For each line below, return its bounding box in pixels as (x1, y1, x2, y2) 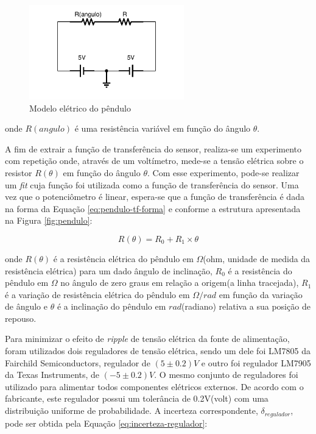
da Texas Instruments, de (5, 368, 100, 381)
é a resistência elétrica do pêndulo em (53, 252, 194, 265)
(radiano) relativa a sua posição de (181, 300, 311, 313)
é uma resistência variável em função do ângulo (74, 122, 251, 135)
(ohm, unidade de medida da (203, 252, 311, 265)
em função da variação (219, 288, 303, 301)
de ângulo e (5, 300, 47, 313)
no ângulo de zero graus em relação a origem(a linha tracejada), (60, 276, 299, 289)
